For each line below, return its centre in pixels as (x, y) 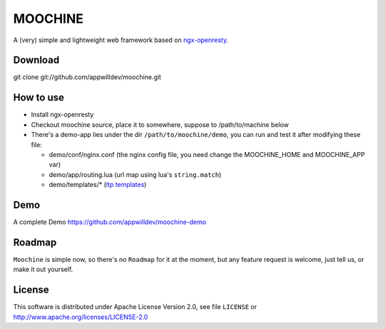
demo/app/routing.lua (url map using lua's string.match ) (135, 174)
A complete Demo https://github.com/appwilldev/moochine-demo (110, 222)
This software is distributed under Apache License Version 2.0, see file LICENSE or (135, 307)
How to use (38, 97)
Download (36, 60)
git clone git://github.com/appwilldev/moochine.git (87, 77)
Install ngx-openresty (62, 115)
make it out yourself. (43, 269)
